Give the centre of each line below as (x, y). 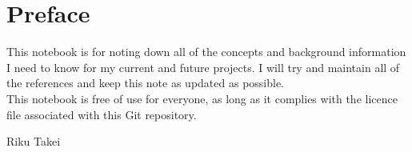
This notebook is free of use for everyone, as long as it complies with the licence (202, 98)
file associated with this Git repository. (102, 114)
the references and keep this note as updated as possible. (146, 83)
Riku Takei (34, 141)
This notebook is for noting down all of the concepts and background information (206, 52)
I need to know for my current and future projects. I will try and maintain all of (203, 67)
